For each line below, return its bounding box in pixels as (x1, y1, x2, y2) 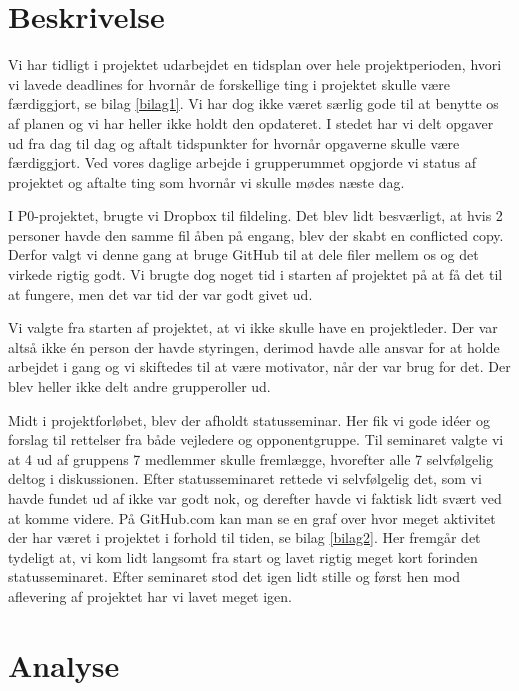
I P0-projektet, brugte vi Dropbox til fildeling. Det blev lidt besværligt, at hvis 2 (8, 205, 503, 226)
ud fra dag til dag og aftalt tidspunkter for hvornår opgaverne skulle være (8, 132, 460, 153)
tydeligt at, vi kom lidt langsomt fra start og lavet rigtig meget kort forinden (8, 546, 478, 567)
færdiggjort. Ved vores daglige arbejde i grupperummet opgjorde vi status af (8, 152, 477, 173)
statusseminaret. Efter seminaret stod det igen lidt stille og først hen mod (8, 566, 460, 587)
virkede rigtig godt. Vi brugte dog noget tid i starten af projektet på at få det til (8, 264, 503, 285)
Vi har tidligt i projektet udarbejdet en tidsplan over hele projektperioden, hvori (8, 54, 502, 75)
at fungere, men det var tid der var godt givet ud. (8, 283, 313, 304)
